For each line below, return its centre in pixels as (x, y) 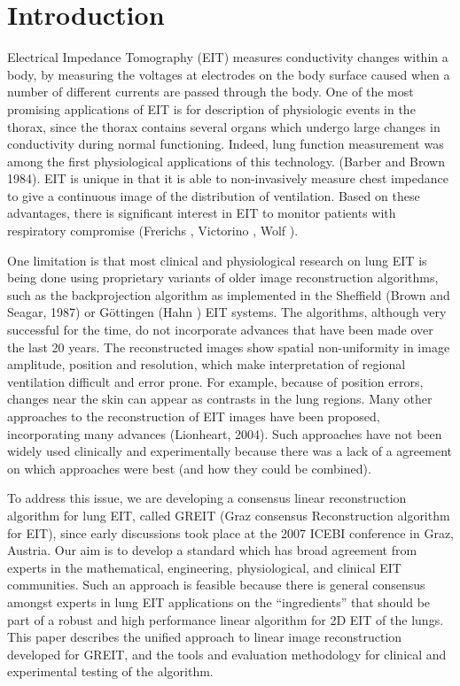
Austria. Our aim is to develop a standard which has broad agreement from (212, 550)
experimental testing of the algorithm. (110, 671)
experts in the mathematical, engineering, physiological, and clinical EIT (204, 567)
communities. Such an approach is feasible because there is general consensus (216, 585)
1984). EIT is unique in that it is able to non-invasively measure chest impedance (228, 178)
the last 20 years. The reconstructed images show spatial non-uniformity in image (229, 347)
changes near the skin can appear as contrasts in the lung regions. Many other (220, 399)
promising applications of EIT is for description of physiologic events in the (211, 108)
